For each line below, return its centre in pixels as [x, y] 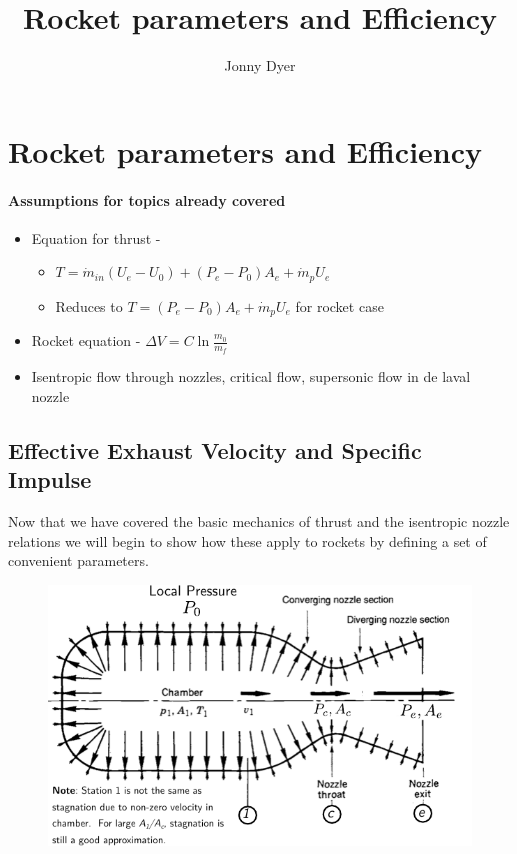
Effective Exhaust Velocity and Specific [215, 450]
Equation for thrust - [96, 237]
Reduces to [89, 305]
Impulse [50, 479]
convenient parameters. [78, 560]
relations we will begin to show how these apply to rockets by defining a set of [247, 540]
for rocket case [339, 305]
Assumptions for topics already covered [147, 199]
